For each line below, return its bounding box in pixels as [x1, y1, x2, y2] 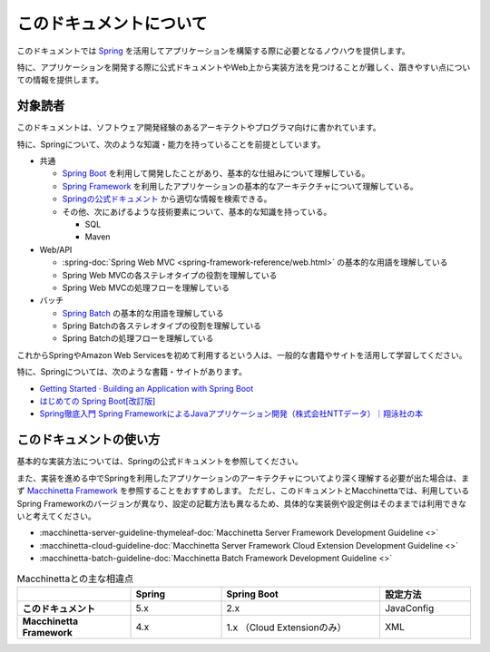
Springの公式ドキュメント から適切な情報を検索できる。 [62, 193, 272, 204]
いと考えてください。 [16, 511, 96, 521]
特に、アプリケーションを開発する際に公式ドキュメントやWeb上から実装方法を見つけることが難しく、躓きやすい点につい [16, 62, 471, 73]
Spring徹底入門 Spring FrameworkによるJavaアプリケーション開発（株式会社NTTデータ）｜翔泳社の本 [39, 408, 424, 419]
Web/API [39, 244, 73, 255]
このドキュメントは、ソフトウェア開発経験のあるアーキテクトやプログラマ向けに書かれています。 [16, 122, 381, 133]
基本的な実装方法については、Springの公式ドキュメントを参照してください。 [16, 456, 303, 467]
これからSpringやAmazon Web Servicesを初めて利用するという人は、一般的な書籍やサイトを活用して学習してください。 [16, 349, 467, 360]
